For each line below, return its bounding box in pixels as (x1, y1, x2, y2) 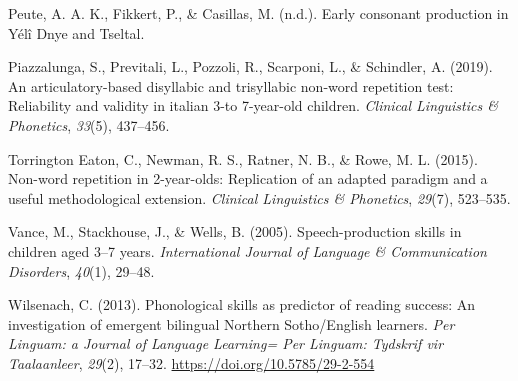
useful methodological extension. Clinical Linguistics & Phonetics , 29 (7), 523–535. (8, 187, 511, 208)
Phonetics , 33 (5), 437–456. (8, 114, 170, 135)
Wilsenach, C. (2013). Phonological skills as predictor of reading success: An (8, 294, 476, 315)
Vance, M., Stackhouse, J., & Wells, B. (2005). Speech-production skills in (8, 221, 462, 242)
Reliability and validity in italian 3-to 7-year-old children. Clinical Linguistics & (8, 95, 498, 116)
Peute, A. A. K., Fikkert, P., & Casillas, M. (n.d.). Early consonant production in (8, 3, 509, 23)
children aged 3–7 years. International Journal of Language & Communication (8, 240, 487, 261)
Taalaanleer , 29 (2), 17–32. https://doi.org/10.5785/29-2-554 (8, 352, 375, 373)
